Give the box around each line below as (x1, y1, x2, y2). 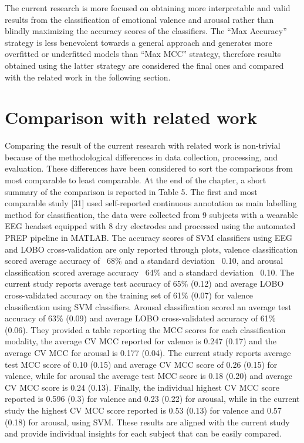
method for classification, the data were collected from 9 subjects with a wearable (5, 208, 298, 220)
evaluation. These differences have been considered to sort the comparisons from (5, 162, 293, 174)
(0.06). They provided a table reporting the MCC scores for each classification (5, 323, 286, 335)
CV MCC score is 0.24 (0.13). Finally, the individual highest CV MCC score (5, 381, 280, 393)
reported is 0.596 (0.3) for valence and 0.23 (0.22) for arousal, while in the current (5, 392, 300, 405)
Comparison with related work (5, 105, 257, 129)
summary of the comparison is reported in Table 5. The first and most (5, 185, 258, 197)
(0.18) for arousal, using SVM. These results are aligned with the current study (5, 415, 290, 428)
